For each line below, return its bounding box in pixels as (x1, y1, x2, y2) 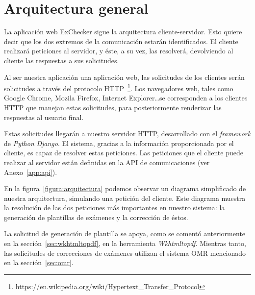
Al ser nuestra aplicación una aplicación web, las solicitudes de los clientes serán (4, 72, 245, 82)
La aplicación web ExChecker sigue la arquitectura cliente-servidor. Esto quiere (4, 26, 242, 37)
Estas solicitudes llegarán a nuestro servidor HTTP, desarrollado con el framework (4, 128, 251, 139)
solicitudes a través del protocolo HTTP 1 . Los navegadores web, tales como (4, 82, 233, 93)
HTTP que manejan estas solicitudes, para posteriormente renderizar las (4, 102, 222, 112)
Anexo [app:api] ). (4, 167, 57, 177)
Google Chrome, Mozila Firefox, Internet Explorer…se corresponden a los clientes (4, 93, 248, 103)
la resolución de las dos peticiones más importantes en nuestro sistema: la (4, 202, 225, 213)
